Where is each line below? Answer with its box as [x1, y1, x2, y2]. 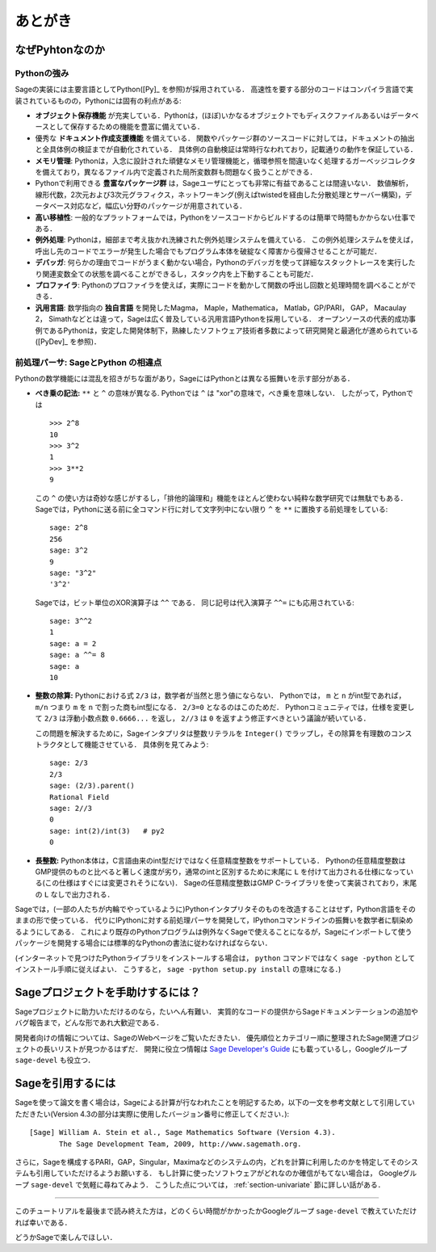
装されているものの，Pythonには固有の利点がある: [15, 95, 182, 105]
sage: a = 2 [49, 639, 97, 648]
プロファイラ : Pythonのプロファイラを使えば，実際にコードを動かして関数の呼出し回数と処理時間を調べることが [35, 279, 409, 290]
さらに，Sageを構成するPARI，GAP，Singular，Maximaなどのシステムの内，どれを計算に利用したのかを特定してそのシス [15, 1157, 419, 1166]
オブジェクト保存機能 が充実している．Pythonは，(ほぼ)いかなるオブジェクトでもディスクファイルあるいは [35, 111, 391, 120]
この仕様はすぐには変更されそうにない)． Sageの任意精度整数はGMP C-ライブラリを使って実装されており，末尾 [44, 878, 417, 888]
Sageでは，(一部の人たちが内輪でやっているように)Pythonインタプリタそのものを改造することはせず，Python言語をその [15, 905, 416, 914]
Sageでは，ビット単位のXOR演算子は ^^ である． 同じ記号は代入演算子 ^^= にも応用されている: [35, 598, 354, 607]
